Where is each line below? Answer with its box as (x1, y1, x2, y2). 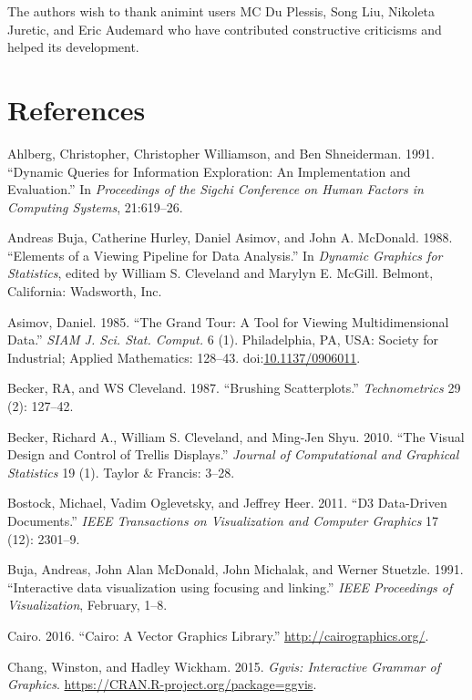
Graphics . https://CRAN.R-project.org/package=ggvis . (7, 674, 317, 694)
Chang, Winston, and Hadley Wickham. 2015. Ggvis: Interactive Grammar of (7, 656, 440, 675)
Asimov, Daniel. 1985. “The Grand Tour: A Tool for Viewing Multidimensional (7, 312, 449, 331)
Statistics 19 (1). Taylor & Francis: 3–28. (7, 462, 235, 481)
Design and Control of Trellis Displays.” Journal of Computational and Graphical (7, 445, 459, 464)
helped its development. (7, 37, 139, 57)
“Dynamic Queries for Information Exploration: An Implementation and (7, 161, 411, 180)
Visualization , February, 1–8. (7, 595, 168, 614)
